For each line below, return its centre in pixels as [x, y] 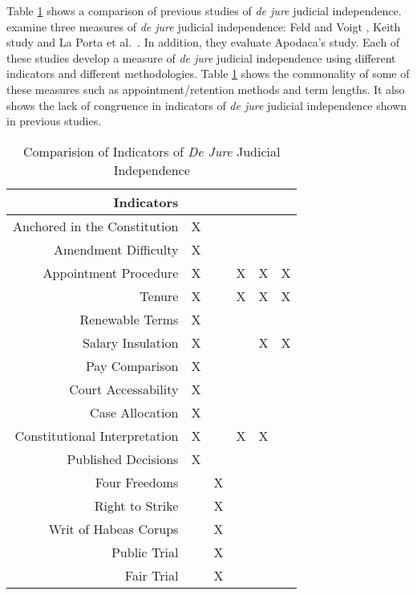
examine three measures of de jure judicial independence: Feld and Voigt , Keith [204, 26]
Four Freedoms [137, 482]
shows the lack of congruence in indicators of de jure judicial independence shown [207, 105]
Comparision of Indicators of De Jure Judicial [152, 151]
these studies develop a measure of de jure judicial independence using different [201, 57]
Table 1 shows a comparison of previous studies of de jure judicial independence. [204, 10]
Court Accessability [124, 389]
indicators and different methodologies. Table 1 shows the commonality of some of [208, 73]
